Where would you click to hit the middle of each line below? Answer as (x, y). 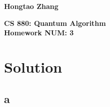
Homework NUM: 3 (39, 33)
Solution (33, 66)
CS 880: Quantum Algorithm (55, 23)
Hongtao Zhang (31, 6)
